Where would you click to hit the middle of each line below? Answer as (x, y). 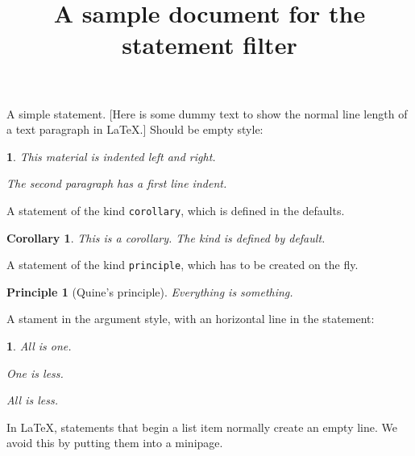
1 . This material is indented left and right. (111, 156)
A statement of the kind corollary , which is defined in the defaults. (176, 210)
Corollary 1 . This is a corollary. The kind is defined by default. (166, 237)
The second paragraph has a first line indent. (117, 183)
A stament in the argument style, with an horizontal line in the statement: (191, 319)
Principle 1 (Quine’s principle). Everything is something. (150, 291)
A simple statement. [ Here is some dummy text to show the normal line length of (207, 113)
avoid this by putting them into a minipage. (115, 443)
